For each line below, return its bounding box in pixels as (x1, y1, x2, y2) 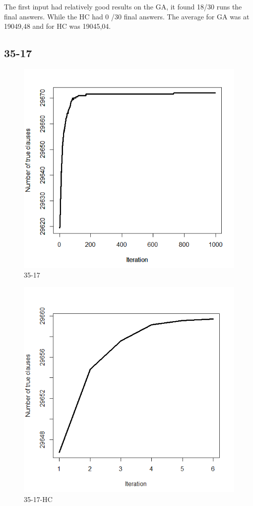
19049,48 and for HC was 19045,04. (4, 21, 111, 31)
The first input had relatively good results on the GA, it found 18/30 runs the (4, 1, 242, 11)
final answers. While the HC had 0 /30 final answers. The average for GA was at (4, 11, 250, 21)
